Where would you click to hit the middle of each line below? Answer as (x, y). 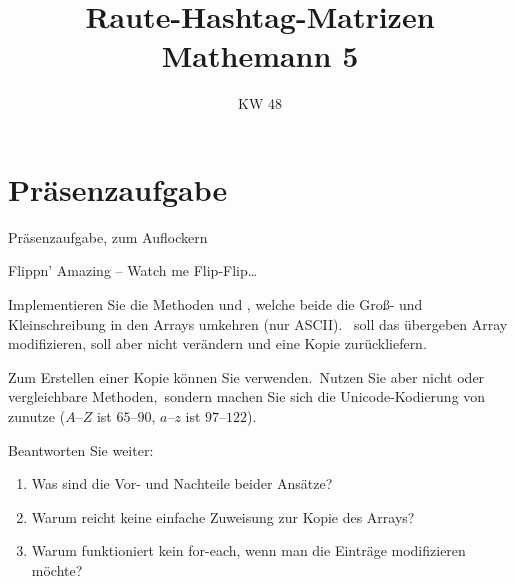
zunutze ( (37, 416)
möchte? (57, 569)
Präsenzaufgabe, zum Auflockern (108, 236)
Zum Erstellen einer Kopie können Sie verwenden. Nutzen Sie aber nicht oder (246, 376)
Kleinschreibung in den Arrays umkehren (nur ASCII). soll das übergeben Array (258, 323)
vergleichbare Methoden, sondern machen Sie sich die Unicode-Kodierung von (247, 396)
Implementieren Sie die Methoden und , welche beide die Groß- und (215, 304)
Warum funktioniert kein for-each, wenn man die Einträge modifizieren (248, 550)
